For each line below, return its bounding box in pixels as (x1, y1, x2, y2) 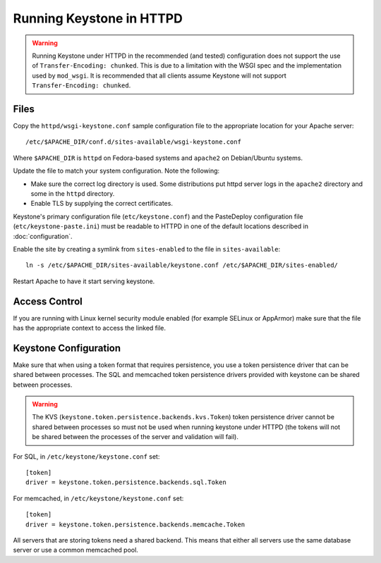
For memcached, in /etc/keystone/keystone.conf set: (13, 494, 184, 502)
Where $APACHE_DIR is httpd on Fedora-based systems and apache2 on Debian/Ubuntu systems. (13, 154, 303, 162)
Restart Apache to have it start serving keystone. (13, 277, 155, 285)
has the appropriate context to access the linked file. (13, 324, 166, 332)
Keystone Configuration (13, 342, 121, 354)
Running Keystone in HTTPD (13, 11, 183, 26)
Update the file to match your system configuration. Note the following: (13, 166, 220, 175)
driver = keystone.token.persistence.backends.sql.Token (25, 478, 227, 486)
